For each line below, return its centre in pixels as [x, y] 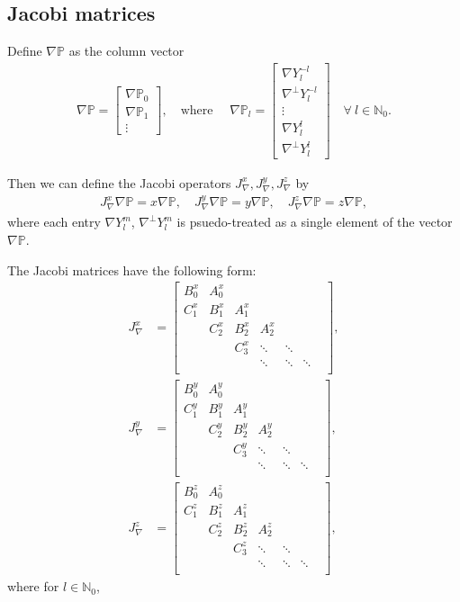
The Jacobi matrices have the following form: [132, 270]
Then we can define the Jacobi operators [119, 182]
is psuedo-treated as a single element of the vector [315, 222]
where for [33, 586]
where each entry [54, 222]
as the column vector [126, 51]
